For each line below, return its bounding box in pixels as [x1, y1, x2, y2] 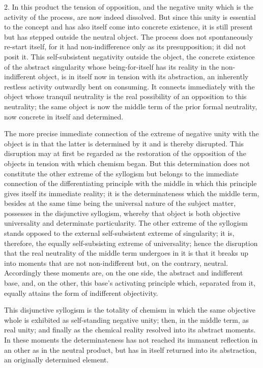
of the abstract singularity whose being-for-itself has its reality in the [4, 61, 219, 72]
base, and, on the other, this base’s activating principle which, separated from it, [4, 278, 256, 288]
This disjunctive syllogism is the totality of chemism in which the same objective [4, 304, 255, 315]
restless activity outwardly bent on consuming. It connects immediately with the [4, 81, 255, 91]
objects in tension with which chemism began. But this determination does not [4, 158, 250, 168]
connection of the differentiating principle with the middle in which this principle [4, 178, 257, 189]
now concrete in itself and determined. [4, 111, 124, 121]
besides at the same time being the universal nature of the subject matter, [4, 198, 236, 208]
